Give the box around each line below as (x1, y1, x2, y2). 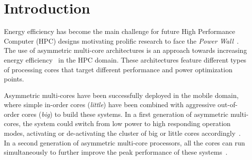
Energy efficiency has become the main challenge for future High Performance (4, 26, 235, 36)
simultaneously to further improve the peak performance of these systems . (4, 147, 228, 157)
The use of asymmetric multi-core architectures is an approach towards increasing (4, 45, 247, 55)
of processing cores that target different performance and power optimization (4, 64, 233, 74)
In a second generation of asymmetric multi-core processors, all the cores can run (4, 137, 245, 147)
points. (4, 74, 24, 84)
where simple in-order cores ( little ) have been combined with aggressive (4, 99, 216, 110)
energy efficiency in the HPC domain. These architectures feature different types (4, 54, 247, 64)
